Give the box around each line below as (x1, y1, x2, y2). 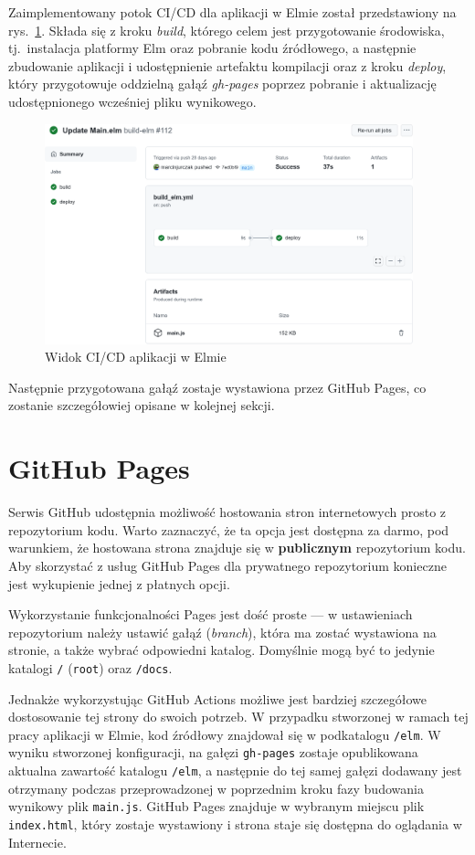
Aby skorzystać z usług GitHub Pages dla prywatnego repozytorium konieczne (8, 555, 447, 575)
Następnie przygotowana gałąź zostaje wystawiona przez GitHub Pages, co (8, 377, 427, 396)
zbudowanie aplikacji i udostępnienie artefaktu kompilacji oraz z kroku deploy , (8, 56, 447, 75)
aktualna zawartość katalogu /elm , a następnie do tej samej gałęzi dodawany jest (8, 761, 462, 780)
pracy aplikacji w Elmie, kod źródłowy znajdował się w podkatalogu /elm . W (8, 724, 441, 744)
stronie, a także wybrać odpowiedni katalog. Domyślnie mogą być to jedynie (8, 640, 435, 660)
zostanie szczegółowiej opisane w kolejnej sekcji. (8, 396, 275, 415)
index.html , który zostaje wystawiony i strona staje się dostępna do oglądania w (8, 815, 462, 833)
